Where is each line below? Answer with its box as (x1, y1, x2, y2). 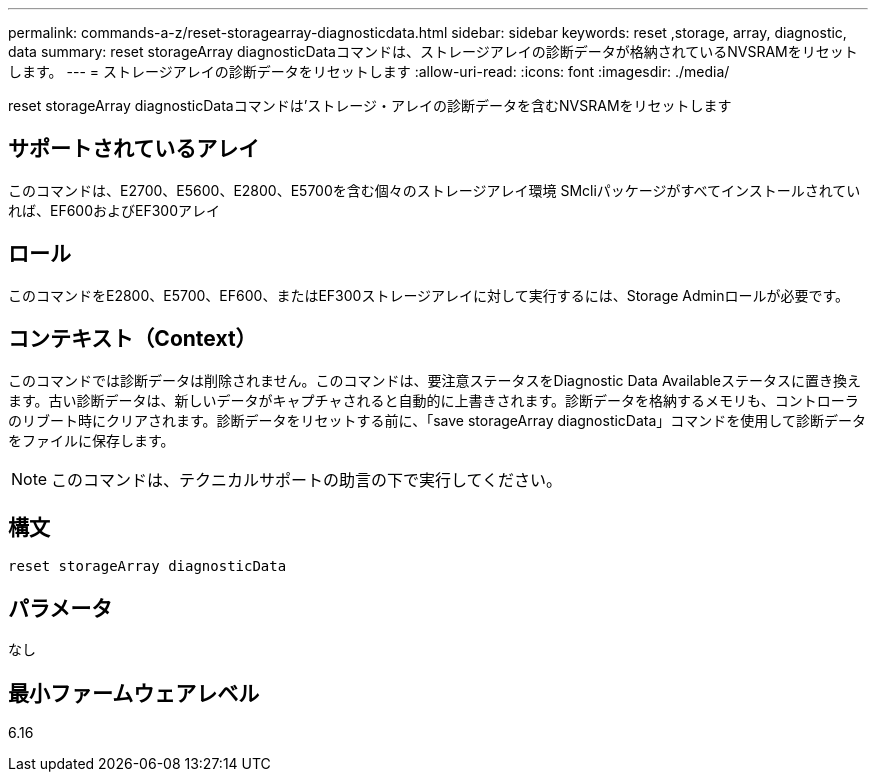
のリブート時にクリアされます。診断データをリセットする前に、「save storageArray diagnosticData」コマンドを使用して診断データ (8, 411, 866, 429)
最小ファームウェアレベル (8, 680, 260, 706)
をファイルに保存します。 (8, 431, 175, 449)
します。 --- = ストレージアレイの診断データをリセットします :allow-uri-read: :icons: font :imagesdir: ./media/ (8, 63, 730, 80)
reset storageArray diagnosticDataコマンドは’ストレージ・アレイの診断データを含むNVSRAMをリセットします (8, 97, 732, 114)
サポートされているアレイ (8, 136, 260, 162)
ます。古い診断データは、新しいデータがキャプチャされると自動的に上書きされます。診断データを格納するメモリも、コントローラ (8, 391, 859, 409)
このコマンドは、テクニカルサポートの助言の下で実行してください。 (51, 469, 563, 490)
